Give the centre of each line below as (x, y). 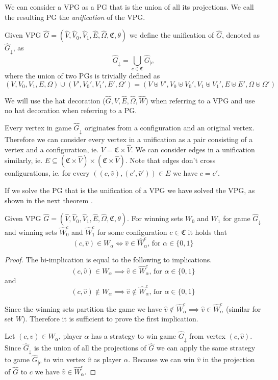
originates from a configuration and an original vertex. (169, 128)
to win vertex (65, 359)
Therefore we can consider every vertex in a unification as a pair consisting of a (129, 139)
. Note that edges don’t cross (170, 160)
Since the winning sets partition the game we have (83, 308)
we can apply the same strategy (206, 348)
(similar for (243, 308)
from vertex (207, 336)
